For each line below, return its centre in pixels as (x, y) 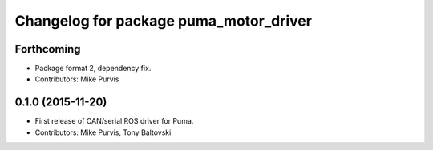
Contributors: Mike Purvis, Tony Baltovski (103, 132)
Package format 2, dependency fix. (93, 69)
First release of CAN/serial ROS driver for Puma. (114, 121)
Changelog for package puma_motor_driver (164, 21)
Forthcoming (48, 49)
